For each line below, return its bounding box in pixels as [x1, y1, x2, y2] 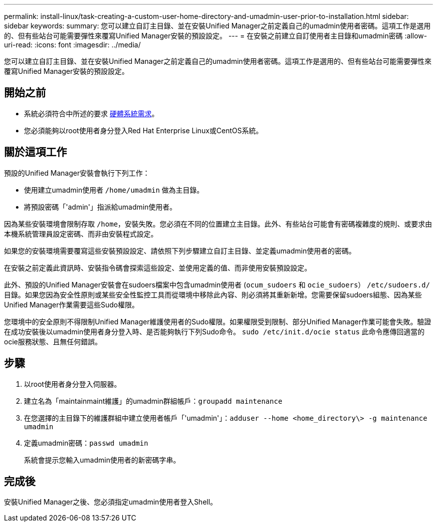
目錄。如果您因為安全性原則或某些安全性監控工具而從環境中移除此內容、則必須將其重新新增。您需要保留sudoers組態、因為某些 [4, 290, 422, 299]
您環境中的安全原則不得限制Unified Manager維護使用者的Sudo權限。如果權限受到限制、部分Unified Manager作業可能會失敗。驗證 [4, 317, 432, 326]
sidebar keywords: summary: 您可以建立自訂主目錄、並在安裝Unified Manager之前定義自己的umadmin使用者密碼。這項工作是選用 [4, 21, 431, 30]
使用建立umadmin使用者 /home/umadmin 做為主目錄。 [24, 185, 204, 194]
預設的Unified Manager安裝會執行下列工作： [4, 168, 150, 177]
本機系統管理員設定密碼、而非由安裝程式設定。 [4, 229, 158, 238]
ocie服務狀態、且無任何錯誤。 [4, 337, 102, 346]
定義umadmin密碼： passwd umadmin [24, 438, 148, 447]
